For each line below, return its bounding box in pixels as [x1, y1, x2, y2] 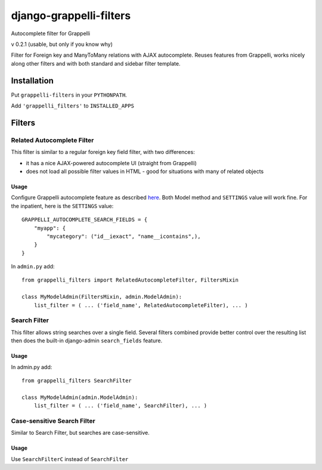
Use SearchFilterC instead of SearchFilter [11, 455, 129, 462]
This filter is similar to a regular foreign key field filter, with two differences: [11, 149, 195, 156]
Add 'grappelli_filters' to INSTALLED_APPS [11, 102, 134, 110]
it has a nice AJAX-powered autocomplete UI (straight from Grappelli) [26, 159, 197, 166]
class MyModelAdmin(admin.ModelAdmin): [21, 394, 138, 401]
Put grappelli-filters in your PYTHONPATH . [11, 91, 128, 98]
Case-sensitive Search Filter [11, 416, 95, 425]
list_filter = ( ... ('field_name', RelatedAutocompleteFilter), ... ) [33, 302, 248, 308]
